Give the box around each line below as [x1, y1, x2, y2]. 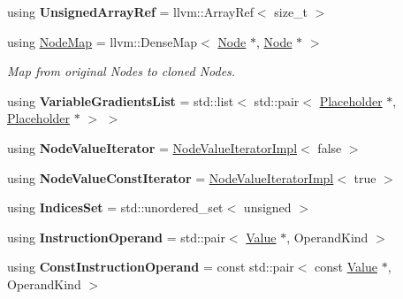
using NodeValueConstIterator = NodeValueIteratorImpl [7, 168, 334, 187]
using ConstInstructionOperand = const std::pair [7, 257, 294, 276]
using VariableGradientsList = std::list [7, 91, 234, 110]
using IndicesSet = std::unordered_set [7, 198, 224, 217]
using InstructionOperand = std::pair [7, 227, 225, 246]
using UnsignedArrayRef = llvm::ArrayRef [7, 3, 254, 20]
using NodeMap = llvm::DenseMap [7, 32, 198, 50]
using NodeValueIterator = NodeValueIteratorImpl [7, 138, 298, 157]
